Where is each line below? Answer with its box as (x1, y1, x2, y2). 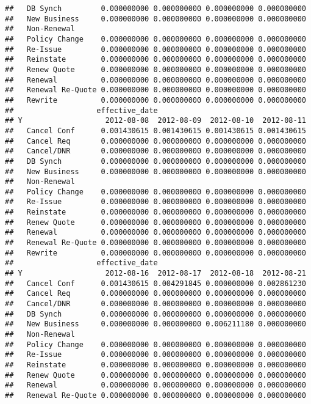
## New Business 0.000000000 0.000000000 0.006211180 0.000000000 (5, 320, 306, 329)
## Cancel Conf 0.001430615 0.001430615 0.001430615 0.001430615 (5, 126, 306, 135)
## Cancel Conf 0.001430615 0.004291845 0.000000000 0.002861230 (5, 279, 306, 288)
